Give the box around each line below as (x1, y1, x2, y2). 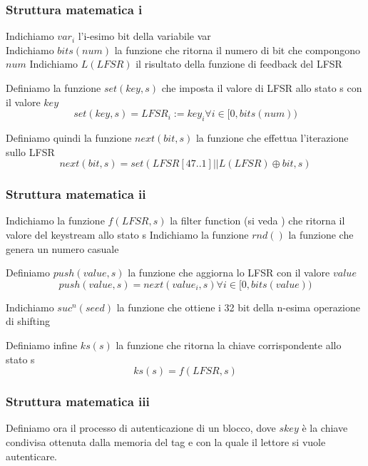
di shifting (6, 314, 50, 328)
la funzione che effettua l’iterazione (195, 130, 349, 145)
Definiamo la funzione (6, 81, 101, 95)
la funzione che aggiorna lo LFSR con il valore (128, 265, 330, 280)
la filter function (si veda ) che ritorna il (170, 213, 345, 228)
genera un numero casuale (6, 241, 119, 256)
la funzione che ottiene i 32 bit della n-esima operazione (116, 299, 360, 314)
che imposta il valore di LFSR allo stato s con (161, 81, 362, 95)
